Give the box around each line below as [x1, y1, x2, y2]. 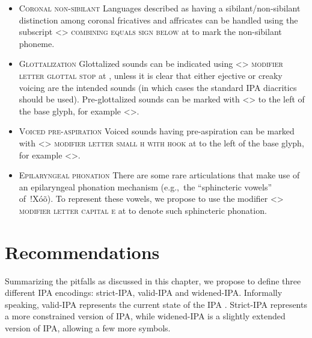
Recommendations [5, 239, 160, 264]
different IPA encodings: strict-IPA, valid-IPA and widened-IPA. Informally [5, 286, 283, 299]
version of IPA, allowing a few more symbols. [5, 322, 171, 334]
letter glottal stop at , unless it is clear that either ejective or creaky [19, 69, 283, 81]
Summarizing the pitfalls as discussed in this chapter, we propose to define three [5, 274, 301, 287]
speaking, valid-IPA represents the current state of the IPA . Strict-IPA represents [5, 298, 307, 310]
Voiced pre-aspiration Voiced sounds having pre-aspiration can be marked [19, 125, 295, 137]
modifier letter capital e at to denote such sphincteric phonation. [19, 204, 267, 216]
